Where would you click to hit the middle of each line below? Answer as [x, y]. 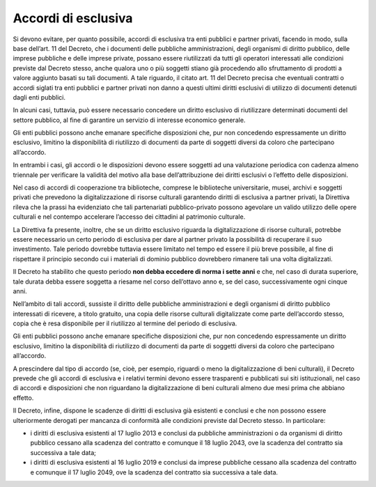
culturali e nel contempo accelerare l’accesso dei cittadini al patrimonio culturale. [129, 217]
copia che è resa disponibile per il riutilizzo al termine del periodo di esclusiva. [125, 323]
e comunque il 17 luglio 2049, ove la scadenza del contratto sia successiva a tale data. [154, 472]
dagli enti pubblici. [39, 97]
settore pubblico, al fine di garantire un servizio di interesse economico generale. [129, 120]
